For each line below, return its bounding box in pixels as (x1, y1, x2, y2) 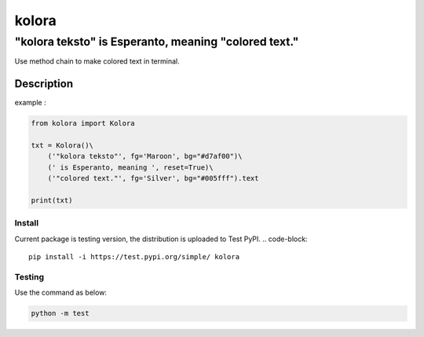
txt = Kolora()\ (31, 141, 94, 150)
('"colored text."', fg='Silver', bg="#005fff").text (47, 174, 259, 183)
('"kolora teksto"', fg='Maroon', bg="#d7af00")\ (47, 152, 243, 161)
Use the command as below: (14, 288, 108, 298)
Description (14, 77, 74, 90)
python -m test (31, 309, 90, 318)
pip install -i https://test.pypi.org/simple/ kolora (28, 252, 239, 262)
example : (14, 98, 46, 108)
